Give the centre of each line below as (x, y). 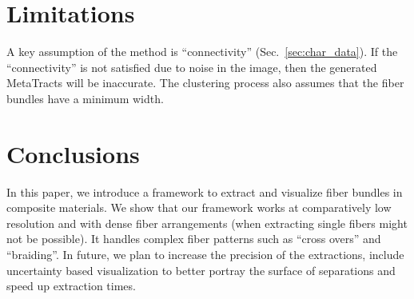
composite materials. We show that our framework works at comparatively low (199, 207)
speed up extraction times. (71, 286)
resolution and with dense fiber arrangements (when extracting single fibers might (207, 223)
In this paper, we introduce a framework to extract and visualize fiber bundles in (205, 191)
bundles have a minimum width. (85, 98)
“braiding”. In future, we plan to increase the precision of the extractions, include (205, 254)
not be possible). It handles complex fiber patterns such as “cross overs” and (194, 239)
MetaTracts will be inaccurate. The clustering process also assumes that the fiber (205, 83)
